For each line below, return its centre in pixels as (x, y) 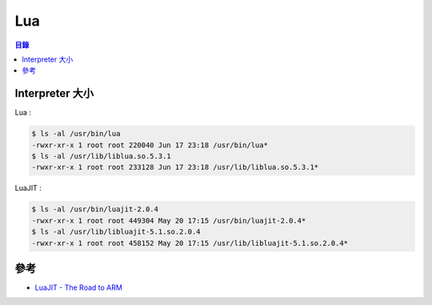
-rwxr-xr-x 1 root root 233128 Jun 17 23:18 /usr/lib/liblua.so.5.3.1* (175, 167)
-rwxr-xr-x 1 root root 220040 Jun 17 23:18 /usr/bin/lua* (150, 145)
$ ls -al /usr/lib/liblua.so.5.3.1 (101, 156)
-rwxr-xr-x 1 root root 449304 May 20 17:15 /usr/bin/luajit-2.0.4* (169, 221)
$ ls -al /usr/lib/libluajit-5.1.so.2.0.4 (116, 232)
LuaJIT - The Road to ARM (79, 287)
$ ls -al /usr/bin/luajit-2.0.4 (95, 209)
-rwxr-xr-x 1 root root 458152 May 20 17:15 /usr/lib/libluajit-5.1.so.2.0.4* (190, 243)
